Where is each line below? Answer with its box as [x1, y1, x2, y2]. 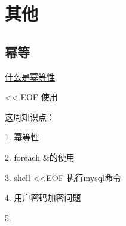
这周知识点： [5, 110, 55, 123]
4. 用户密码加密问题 [5, 191, 81, 204]
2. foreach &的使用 [5, 150, 75, 163]
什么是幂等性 [5, 70, 55, 83]
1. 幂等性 [5, 131, 39, 143]
